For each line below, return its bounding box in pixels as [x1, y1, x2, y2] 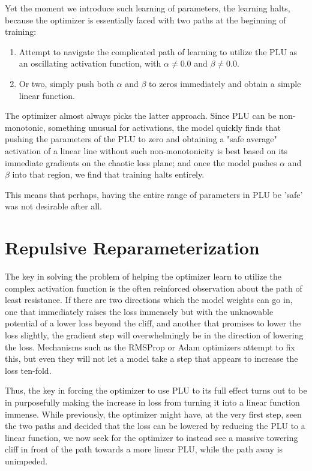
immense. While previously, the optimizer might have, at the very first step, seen [5, 407, 302, 420]
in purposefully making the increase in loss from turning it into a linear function [5, 395, 300, 408]
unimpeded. [5, 454, 48, 467]
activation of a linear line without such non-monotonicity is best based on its [5, 144, 287, 157]
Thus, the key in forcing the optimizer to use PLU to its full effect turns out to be [5, 384, 307, 397]
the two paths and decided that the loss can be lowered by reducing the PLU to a [5, 419, 305, 432]
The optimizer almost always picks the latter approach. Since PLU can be [5, 109, 277, 122]
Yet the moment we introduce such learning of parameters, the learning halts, [5, 2, 290, 14]
